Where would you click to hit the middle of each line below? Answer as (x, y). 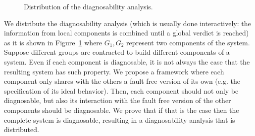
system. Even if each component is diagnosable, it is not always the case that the (127, 61)
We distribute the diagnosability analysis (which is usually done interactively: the (127, 23)
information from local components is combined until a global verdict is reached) (127, 33)
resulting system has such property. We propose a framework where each (114, 71)
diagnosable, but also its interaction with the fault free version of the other (118, 100)
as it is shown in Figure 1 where (53, 42)
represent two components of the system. (188, 42)
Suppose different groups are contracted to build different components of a (117, 52)
